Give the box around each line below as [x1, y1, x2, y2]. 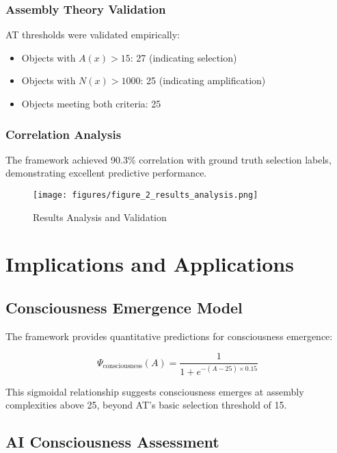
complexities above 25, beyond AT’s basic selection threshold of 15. [5, 398, 287, 412]
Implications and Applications [5, 250, 294, 278]
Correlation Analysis [5, 125, 122, 142]
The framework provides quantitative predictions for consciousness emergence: [5, 328, 333, 343]
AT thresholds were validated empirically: [5, 27, 180, 42]
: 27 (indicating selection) [130, 50, 237, 64]
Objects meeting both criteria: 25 [21, 96, 161, 110]
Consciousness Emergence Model [5, 297, 243, 318]
